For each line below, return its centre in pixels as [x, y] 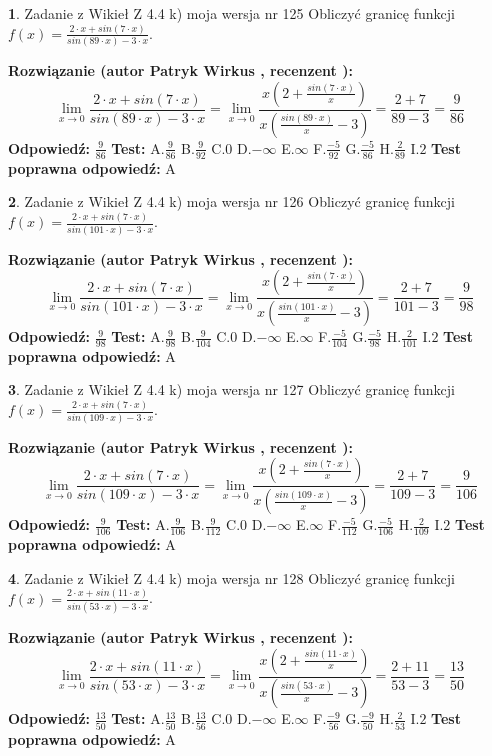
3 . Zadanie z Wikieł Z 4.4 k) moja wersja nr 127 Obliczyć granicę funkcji [231, 389]
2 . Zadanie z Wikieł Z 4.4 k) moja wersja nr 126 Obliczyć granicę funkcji [231, 201]
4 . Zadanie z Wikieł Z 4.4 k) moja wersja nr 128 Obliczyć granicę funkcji [231, 577]
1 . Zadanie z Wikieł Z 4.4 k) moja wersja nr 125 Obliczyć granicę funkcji [231, 13]
